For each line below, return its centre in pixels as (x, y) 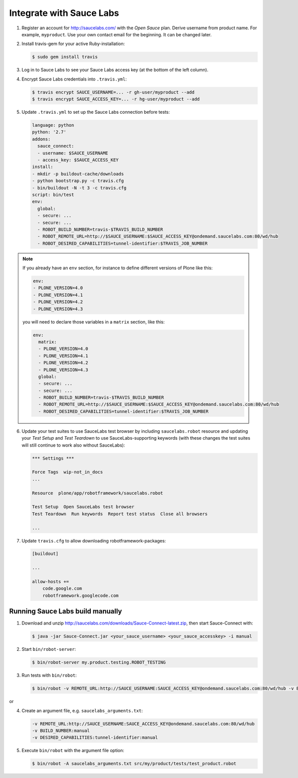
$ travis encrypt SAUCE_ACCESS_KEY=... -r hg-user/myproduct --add (116, 99)
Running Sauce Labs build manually (66, 611)
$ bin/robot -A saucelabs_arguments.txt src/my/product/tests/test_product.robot (134, 764)
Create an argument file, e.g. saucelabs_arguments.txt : (82, 710)
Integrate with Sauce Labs (64, 13)
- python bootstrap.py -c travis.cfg (78, 181)
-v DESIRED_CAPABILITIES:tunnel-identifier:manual (95, 738)
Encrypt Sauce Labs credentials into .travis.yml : (74, 79)
